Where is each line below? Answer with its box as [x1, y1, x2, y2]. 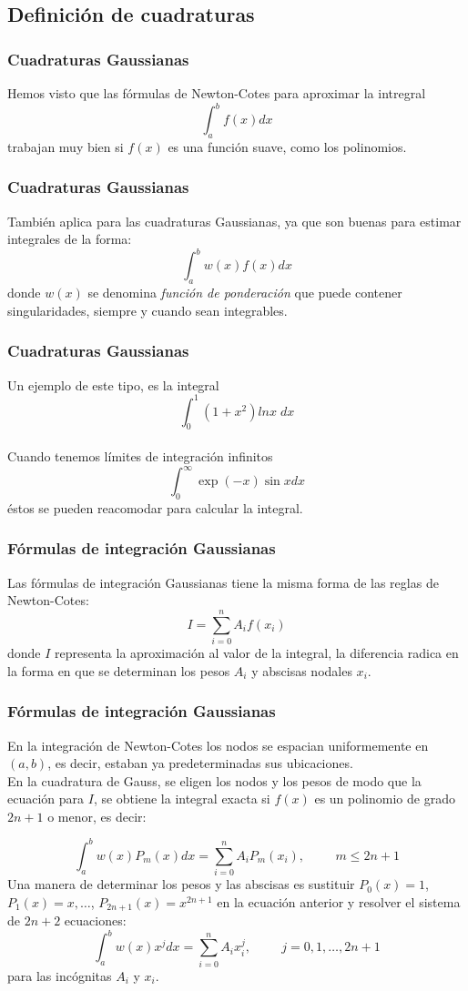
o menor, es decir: [47, 806, 147, 825]
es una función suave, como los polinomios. [168, 137, 407, 156]
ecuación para [7, 789, 85, 808]
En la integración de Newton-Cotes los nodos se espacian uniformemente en [7, 735, 429, 754]
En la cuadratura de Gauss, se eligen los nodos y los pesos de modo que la [7, 771, 422, 790]
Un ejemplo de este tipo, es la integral [7, 375, 219, 394]
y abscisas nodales [251, 661, 352, 680]
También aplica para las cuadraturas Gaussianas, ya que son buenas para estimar [7, 211, 462, 230]
